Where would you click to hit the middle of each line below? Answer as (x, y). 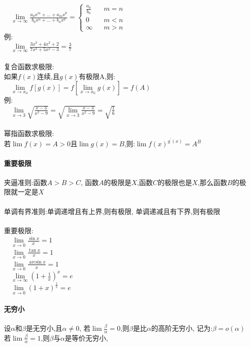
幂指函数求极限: (29, 133)
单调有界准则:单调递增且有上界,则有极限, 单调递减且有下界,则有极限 (112, 211)
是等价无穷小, (86, 337)
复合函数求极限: (29, 67)
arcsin (35, 262)
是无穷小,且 (44, 328)
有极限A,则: (97, 76)
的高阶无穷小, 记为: (182, 328)
